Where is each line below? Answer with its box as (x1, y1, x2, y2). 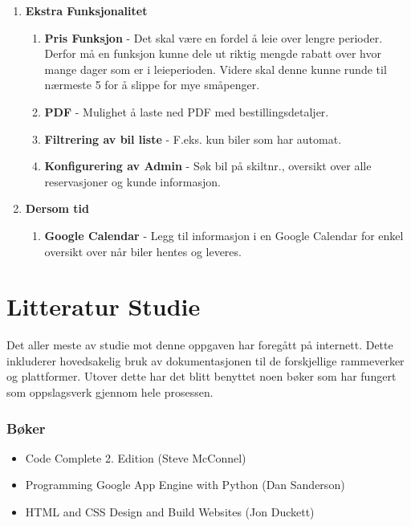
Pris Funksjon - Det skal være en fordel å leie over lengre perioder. (44, 29, 383, 46)
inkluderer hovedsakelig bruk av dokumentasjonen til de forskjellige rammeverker (6, 352, 405, 369)
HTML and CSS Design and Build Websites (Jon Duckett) (25, 504, 315, 520)
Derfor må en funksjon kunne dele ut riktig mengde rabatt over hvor (44, 45, 381, 62)
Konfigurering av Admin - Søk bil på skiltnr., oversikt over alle (44, 157, 372, 174)
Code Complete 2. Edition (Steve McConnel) (25, 449, 246, 466)
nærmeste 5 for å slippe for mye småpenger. (44, 76, 260, 93)
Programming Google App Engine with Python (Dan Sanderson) (25, 476, 345, 493)
